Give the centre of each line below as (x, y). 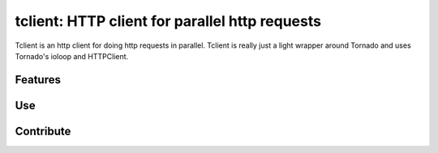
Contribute (43, 131)
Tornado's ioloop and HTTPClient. (72, 56)
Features (38, 80)
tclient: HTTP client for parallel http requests (168, 21)
